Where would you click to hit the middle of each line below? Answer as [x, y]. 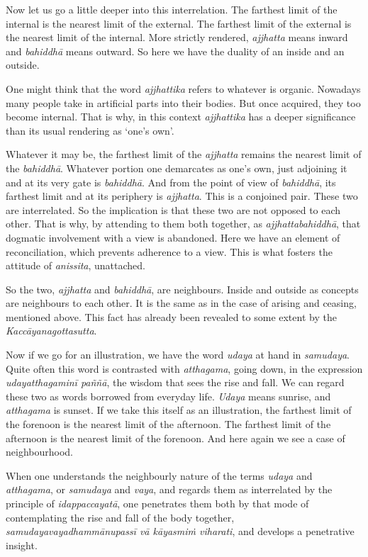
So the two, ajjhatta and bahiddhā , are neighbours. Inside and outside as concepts [182, 289]
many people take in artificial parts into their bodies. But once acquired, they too [183, 102]
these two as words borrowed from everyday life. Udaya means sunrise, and [168, 396]
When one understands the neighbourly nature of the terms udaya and [159, 475]
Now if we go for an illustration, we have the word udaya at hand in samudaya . [178, 355]
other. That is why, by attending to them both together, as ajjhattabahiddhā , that [183, 224]
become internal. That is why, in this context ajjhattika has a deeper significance [181, 117]
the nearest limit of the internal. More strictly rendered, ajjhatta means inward [177, 37]
